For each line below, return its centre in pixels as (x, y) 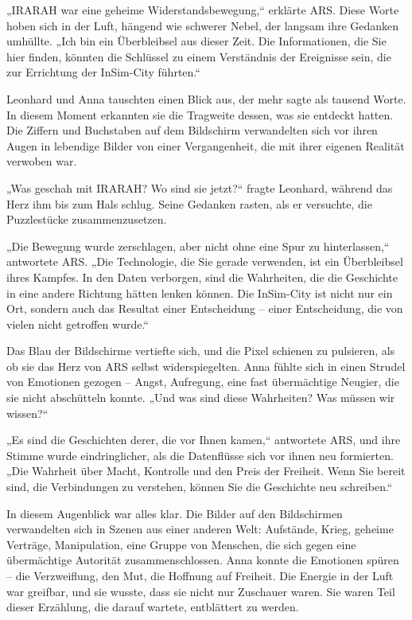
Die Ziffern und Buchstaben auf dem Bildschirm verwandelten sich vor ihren (192, 130)
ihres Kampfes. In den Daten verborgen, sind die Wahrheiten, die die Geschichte (202, 277)
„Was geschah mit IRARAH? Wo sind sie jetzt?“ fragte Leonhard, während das (200, 187)
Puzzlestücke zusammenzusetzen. (87, 219)
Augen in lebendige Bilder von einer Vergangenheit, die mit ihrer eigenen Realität (206, 145)
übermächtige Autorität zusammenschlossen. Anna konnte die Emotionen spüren (203, 560)
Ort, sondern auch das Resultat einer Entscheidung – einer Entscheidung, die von (205, 308)
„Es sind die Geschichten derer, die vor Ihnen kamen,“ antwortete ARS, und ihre (204, 440)
